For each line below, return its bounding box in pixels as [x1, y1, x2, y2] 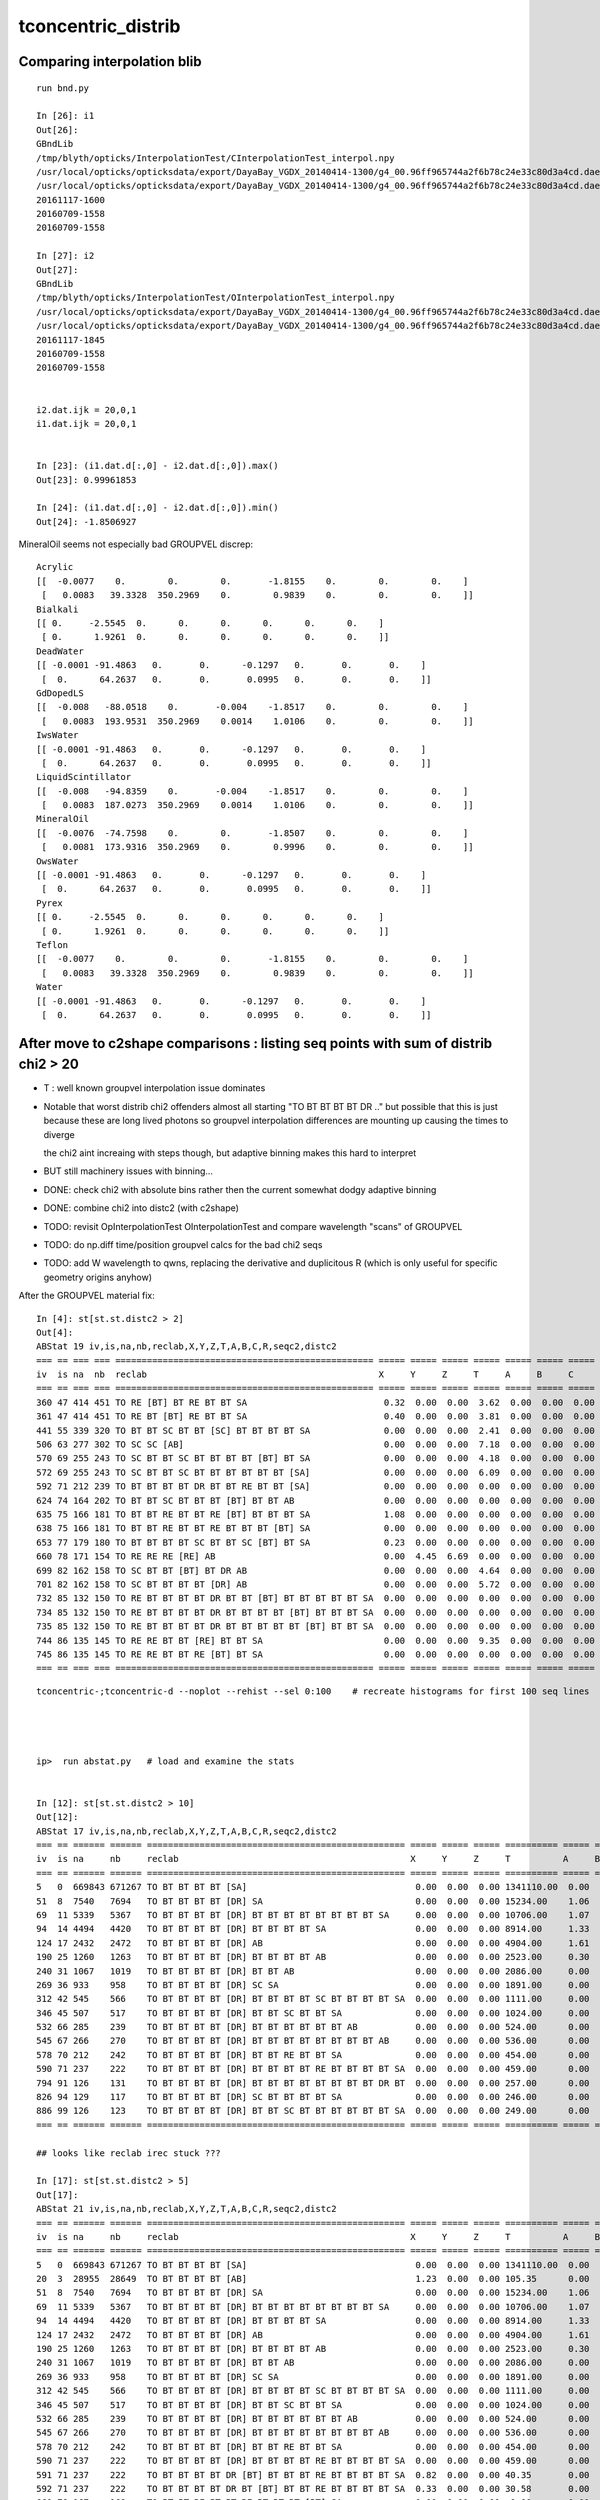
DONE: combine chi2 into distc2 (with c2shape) [43, 1202, 240, 1214]
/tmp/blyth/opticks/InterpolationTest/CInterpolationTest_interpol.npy [36, 152, 395, 164]
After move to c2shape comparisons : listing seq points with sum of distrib [18, 1035, 493, 1052]
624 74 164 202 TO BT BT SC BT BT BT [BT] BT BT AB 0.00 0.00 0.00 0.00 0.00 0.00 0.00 [36, 1495, 595, 1506]
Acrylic [36, 561, 74, 573]
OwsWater [36, 855, 79, 867]
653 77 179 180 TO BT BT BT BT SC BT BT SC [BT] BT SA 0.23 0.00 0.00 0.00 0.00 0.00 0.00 [36, 1536, 595, 1548]
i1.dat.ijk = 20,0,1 [36, 418, 137, 429]
